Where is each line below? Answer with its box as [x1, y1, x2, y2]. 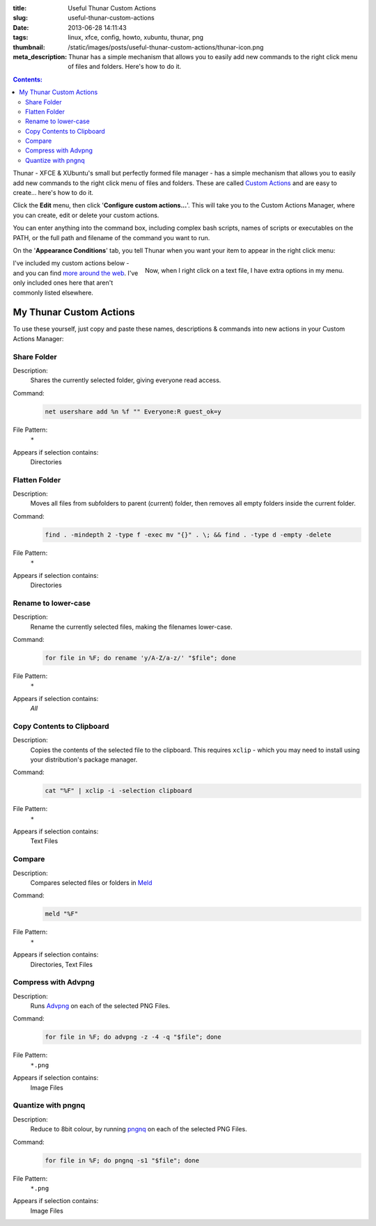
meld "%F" [45, 910, 79, 918]
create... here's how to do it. [13, 189, 94, 197]
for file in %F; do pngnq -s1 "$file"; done [45, 1156, 200, 1164]
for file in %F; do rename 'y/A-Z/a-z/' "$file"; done [45, 654, 236, 661]
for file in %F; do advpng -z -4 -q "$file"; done [45, 1033, 222, 1041]
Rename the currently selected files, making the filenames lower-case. [30, 622, 233, 631]
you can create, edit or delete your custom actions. [13, 211, 159, 219]
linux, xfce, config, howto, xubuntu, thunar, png [68, 33, 204, 42]
